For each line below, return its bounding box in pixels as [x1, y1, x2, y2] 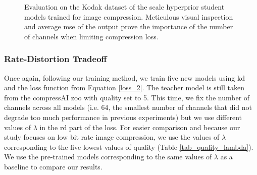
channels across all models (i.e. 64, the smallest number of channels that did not [4, 102, 252, 112]
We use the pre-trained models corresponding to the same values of [4, 151, 212, 162]
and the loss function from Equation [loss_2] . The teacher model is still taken [4, 82, 244, 93]
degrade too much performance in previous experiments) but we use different [4, 111, 242, 122]
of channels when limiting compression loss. [24, 31, 159, 41]
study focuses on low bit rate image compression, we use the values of [4, 132, 220, 142]
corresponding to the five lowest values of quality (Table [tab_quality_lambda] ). [4, 141, 253, 152]
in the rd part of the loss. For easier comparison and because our [39, 122, 240, 132]
